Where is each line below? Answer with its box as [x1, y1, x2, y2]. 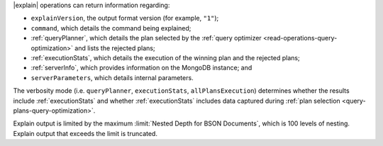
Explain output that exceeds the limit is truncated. [13, 129, 157, 137]
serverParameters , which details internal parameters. [30, 73, 194, 82]
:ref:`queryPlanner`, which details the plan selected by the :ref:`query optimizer [30, 34, 262, 43]
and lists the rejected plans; [74, 43, 155, 52]
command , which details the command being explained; [30, 23, 191, 32]
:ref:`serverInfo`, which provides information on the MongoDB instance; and [30, 64, 252, 72]
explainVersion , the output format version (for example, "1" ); [30, 14, 219, 23]
